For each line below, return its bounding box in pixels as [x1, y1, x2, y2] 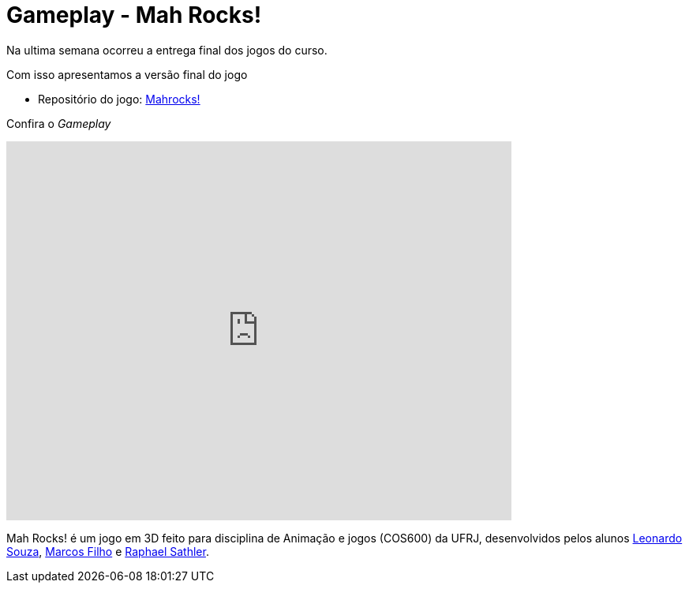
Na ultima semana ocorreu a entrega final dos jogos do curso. [6, 43, 328, 57]
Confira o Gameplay [6, 116, 111, 130]
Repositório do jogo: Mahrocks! [38, 92, 200, 106]
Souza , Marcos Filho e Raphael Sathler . [6, 544, 209, 558]
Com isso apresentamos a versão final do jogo [6, 67, 248, 81]
